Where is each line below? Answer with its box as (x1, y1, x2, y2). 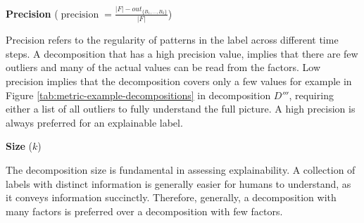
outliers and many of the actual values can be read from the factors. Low (6, 60, 321, 75)
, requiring (289, 87, 334, 102)
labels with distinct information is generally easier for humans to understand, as (6, 176, 351, 191)
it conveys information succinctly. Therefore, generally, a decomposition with (6, 190, 337, 205)
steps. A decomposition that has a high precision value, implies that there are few (6, 46, 358, 60)
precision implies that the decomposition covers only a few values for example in (6, 73, 352, 88)
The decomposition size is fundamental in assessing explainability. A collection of (6, 162, 356, 177)
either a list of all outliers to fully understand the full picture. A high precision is (6, 101, 356, 116)
